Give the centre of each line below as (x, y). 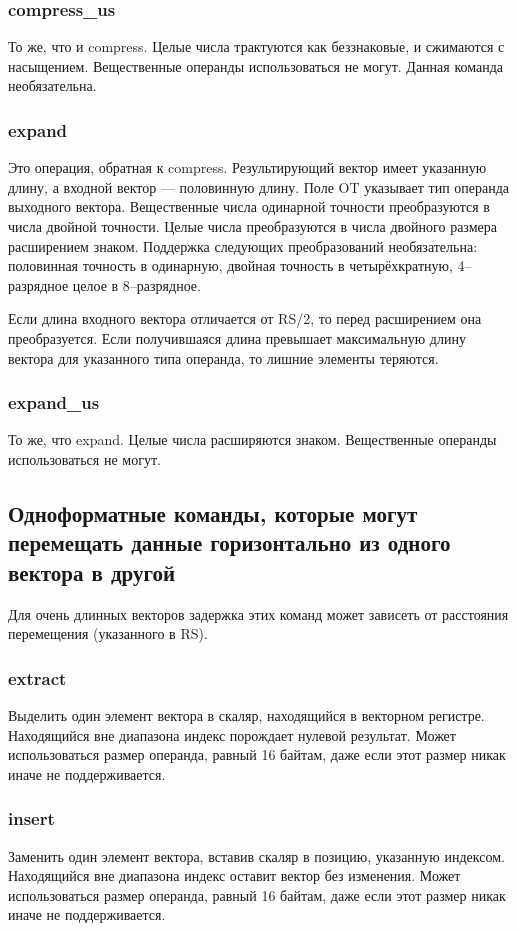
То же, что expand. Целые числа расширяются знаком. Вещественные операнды (252, 439)
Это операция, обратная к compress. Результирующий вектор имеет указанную (247, 167)
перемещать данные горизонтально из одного (229, 542)
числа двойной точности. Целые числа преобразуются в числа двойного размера (252, 226)
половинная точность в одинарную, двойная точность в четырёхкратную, (230, 265)
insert (31, 818)
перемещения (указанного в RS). (108, 633)
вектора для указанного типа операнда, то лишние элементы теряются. (223, 357)
